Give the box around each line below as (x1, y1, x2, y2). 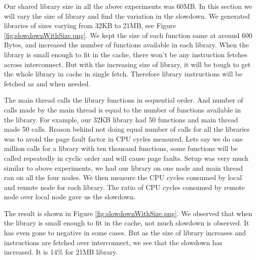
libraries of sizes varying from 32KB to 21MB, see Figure (4, 20, 176, 31)
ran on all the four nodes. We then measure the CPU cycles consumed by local (4, 172, 242, 183)
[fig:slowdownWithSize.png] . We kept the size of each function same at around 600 (4, 30, 253, 40)
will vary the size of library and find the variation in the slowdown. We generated (4, 10, 250, 21)
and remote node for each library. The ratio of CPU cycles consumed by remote (4, 182, 245, 192)
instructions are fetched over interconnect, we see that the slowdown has (4, 237, 222, 247)
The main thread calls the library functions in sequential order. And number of (4, 95, 243, 105)
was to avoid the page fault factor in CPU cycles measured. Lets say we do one (4, 133, 243, 144)
